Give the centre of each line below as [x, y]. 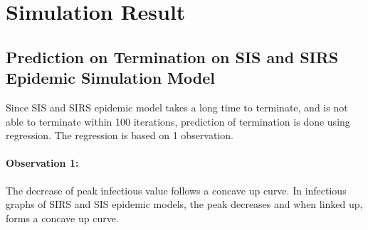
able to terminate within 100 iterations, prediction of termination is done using [178, 121]
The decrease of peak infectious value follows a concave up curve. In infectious [176, 190]
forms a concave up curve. [62, 218]
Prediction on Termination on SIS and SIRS [172, 56]
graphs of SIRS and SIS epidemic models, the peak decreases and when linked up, [184, 204]
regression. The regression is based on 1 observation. [120, 135]
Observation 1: [42, 163]
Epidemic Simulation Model [110, 78]
